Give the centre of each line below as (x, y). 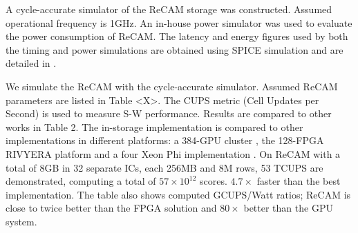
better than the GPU (288, 208)
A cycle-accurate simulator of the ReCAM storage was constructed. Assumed (169, 9)
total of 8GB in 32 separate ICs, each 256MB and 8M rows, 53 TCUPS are (164, 167)
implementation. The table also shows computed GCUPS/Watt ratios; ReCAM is (178, 194)
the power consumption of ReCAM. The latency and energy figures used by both (177, 36)
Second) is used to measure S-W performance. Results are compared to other (169, 113)
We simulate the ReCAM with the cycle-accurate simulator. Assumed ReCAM (172, 86)
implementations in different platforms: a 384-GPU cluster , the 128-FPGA (165, 140)
